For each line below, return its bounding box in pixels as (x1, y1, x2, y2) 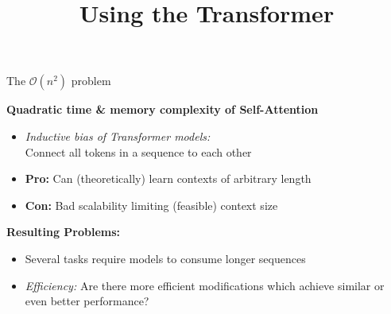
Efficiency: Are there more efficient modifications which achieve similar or (25, 277, 385, 293)
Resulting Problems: (6, 223, 121, 240)
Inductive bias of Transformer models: (25, 127, 211, 144)
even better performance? (25, 293, 149, 309)
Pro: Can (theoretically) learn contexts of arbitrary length (25, 170, 312, 187)
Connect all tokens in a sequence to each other (25, 143, 252, 160)
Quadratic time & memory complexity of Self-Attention (6, 101, 319, 118)
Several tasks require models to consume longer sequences (25, 250, 306, 266)
